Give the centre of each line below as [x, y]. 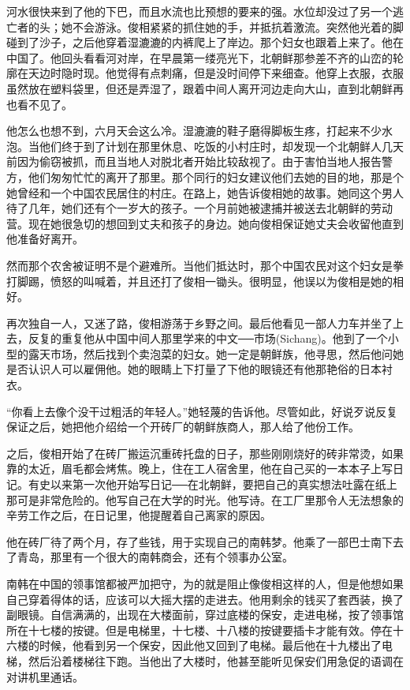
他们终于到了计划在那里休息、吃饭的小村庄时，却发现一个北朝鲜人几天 [221, 146]
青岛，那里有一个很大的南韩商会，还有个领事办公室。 [155, 557]
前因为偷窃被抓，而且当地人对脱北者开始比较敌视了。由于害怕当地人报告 [194, 161]
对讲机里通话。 [45, 676]
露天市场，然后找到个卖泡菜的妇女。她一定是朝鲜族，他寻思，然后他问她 [216, 353]
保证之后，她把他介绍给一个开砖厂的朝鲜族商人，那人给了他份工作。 [183, 427]
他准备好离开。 [45, 239]
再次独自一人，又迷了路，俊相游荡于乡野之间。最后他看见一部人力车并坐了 [199, 322]
